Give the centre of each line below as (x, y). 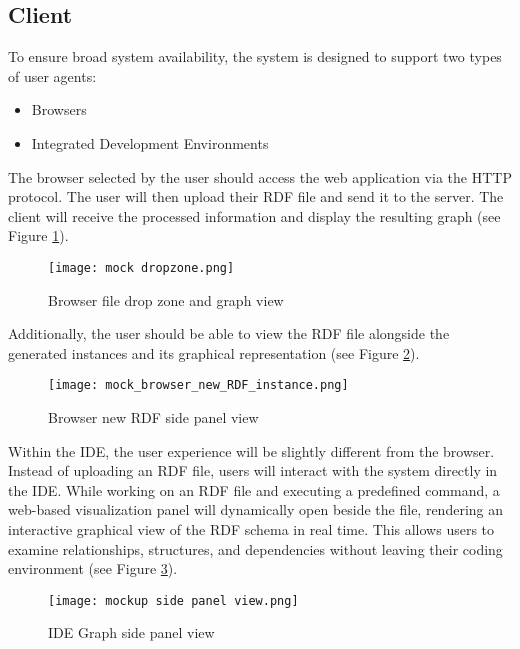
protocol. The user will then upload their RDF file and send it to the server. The (256, 196)
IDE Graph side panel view (131, 632)
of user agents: (52, 75)
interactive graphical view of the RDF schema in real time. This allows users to (251, 529)
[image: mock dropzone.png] (141, 267)
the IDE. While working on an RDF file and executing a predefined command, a (254, 489)
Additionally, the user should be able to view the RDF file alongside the (229, 333)
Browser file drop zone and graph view (166, 299)
